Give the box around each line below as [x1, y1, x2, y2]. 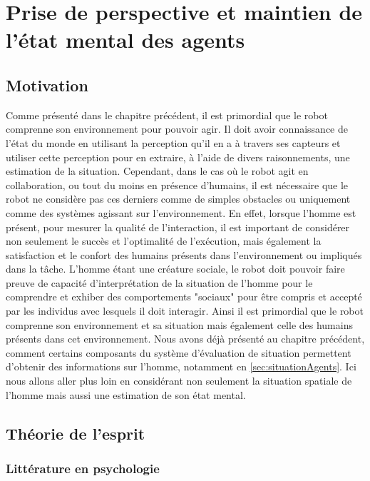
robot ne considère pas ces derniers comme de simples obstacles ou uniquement [6, 191, 351, 206]
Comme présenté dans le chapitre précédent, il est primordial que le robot [6, 107, 328, 122]
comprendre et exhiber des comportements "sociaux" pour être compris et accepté [6, 289, 362, 304]
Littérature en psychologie [6, 459, 160, 477]
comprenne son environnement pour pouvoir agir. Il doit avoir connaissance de [6, 121, 348, 136]
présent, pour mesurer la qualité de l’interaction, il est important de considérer [6, 219, 350, 234]
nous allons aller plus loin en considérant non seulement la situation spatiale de [6, 373, 352, 388]
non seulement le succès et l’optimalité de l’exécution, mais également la [6, 233, 322, 248]
